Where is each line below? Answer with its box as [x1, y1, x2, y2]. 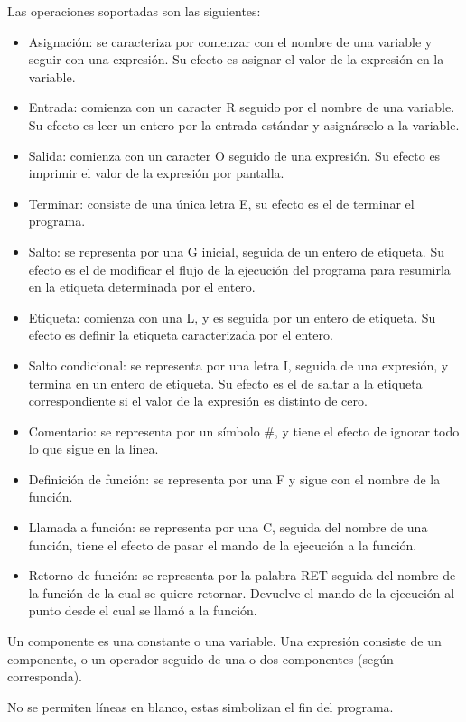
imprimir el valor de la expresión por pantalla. [28, 164, 284, 183]
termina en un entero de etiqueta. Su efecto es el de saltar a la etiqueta [28, 373, 423, 392]
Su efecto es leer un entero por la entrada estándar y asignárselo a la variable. [28, 115, 460, 134]
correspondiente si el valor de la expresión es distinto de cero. [28, 391, 368, 410]
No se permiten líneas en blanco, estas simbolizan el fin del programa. [7, 697, 394, 716]
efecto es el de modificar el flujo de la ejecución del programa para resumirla [28, 259, 451, 278]
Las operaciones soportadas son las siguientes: [7, 2, 261, 20]
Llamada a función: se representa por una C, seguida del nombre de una [28, 518, 428, 537]
